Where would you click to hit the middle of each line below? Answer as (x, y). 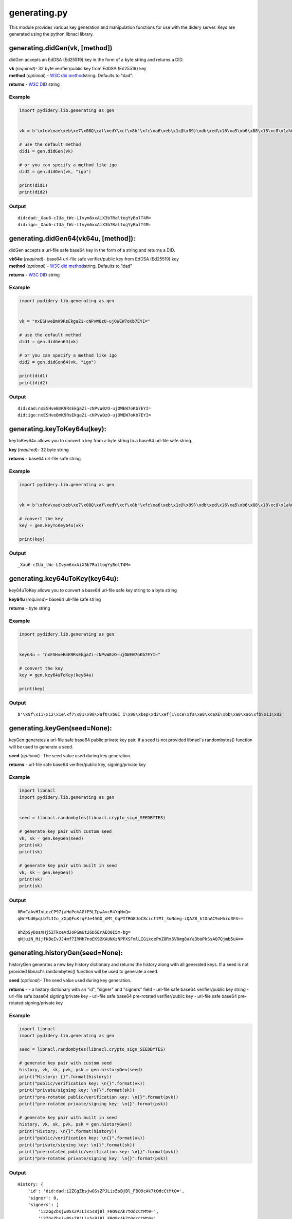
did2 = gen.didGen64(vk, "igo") (58, 362)
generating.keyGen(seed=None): (60, 728)
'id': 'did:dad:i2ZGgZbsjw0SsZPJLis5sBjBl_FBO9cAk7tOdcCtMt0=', (106, 1191)
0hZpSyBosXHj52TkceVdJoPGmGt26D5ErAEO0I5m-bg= (74, 932)
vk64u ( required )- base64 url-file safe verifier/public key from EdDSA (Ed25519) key (94, 259)
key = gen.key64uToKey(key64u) (57, 675)
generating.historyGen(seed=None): (66, 953)
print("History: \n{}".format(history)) (68, 1131)
